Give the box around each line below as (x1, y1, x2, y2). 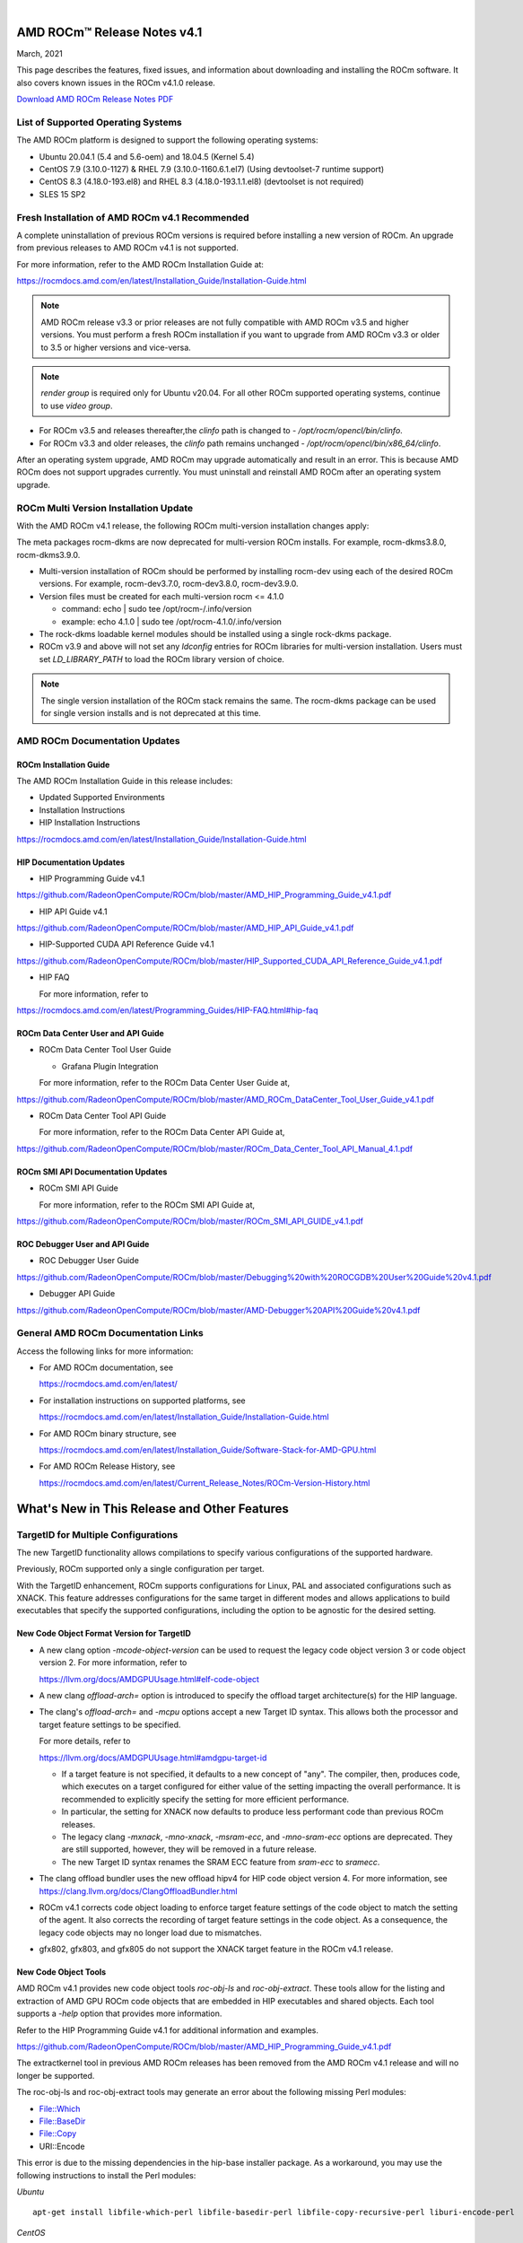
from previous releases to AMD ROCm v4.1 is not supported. (16, 242, 240, 253)
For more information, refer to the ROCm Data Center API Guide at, (39, 1127, 285, 1138)
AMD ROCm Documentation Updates (16, 734, 180, 746)
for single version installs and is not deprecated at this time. (40, 708, 262, 718)
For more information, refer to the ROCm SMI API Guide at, (39, 1199, 256, 1210)
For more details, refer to (39, 1736, 131, 1747)
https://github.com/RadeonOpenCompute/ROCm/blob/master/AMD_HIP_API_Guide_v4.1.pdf (16, 922, 354, 933)
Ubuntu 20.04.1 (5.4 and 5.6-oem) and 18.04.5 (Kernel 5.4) (39, 151, 255, 161)
